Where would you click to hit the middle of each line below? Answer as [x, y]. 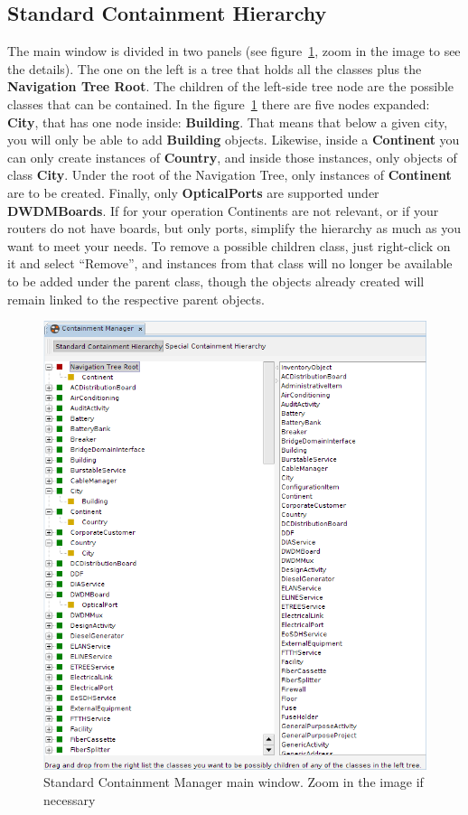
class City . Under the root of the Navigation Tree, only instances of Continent [229, 175]
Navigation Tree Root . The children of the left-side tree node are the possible [231, 86]
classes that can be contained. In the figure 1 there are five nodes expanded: [219, 103]
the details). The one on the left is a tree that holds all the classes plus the [215, 68]
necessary [70, 799]
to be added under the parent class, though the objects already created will [216, 281]
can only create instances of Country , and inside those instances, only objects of [232, 157]
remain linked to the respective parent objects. [136, 299]
